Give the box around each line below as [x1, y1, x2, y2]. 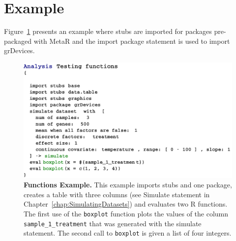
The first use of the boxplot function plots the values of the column [24, 209, 229, 219]
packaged [4, 35, 31, 46]
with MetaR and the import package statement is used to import [33, 35, 230, 46]
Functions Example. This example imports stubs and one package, [24, 180, 232, 190]
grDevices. [4, 45, 35, 56]
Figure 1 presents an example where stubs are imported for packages [4, 26, 212, 36]
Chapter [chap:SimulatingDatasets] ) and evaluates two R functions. [24, 199, 228, 209]
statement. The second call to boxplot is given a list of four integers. [24, 228, 232, 238]
